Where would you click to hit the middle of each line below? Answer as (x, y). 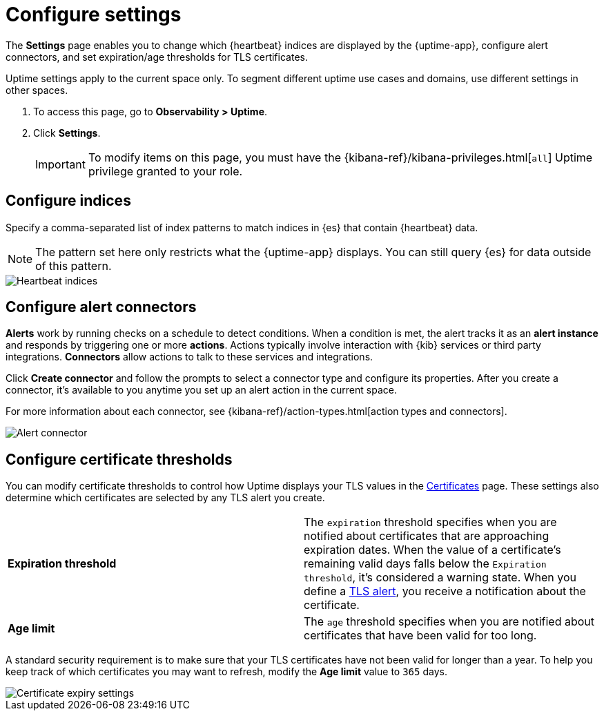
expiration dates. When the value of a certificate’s (432, 550)
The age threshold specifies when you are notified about (449, 622)
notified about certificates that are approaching (427, 536)
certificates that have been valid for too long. (420, 636)
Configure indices (68, 201)
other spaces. (37, 90)
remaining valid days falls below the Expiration (425, 564)
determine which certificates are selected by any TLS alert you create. (165, 498)
